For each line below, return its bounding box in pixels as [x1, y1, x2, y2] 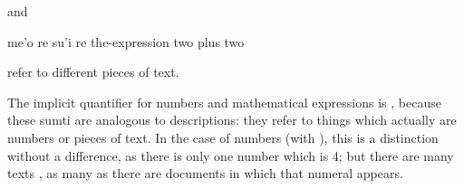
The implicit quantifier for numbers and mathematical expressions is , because [7, 92, 441, 111]
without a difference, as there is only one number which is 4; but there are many [7, 146, 454, 164]
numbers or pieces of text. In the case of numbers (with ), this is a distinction [7, 127, 439, 146]
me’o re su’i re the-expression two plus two [7, 32, 245, 51]
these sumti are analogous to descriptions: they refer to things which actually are [7, 110, 457, 129]
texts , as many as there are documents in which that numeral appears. [7, 164, 403, 183]
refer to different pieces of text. [7, 62, 179, 81]
